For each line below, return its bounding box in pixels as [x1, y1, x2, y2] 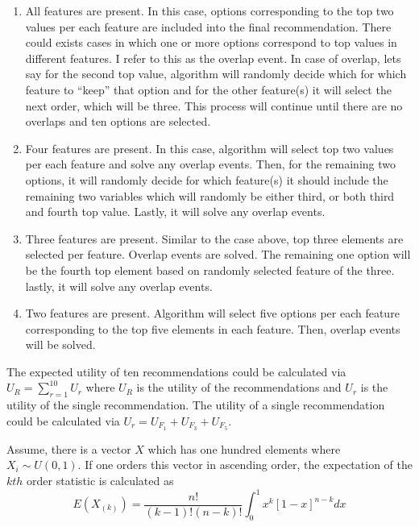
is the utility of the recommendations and [136, 379, 342, 396]
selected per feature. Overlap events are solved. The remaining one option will [25, 246, 411, 263]
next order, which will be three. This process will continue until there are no [25, 97, 403, 114]
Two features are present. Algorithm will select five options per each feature [25, 305, 400, 322]
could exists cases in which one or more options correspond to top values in [25, 34, 397, 51]
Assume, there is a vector [6, 440, 131, 457]
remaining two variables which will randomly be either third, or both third [25, 187, 395, 204]
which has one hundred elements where [147, 440, 341, 457]
